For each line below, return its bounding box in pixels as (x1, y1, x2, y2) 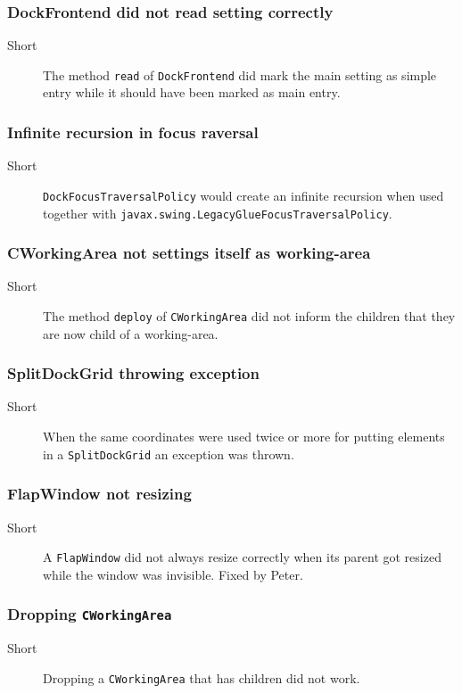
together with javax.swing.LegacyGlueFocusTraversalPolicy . (43, 203, 392, 222)
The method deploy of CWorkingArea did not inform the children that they (43, 307, 456, 325)
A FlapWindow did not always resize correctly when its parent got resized (43, 548, 441, 566)
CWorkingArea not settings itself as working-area (7, 242, 371, 264)
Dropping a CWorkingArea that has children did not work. (43, 668, 360, 687)
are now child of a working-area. (43, 324, 219, 342)
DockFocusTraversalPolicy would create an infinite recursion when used (43, 186, 444, 204)
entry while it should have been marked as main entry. (43, 83, 341, 102)
